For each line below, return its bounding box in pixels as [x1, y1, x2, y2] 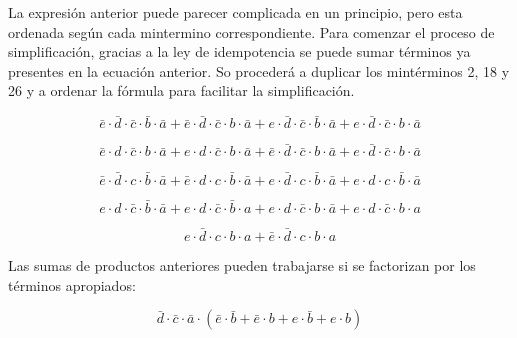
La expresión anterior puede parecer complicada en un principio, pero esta [8, 2, 463, 22]
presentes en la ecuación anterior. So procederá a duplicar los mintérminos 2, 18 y [8, 60, 510, 81]
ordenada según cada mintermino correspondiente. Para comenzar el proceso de [8, 21, 495, 42]
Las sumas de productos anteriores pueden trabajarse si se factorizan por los [8, 255, 476, 276]
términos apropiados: [8, 274, 136, 295]
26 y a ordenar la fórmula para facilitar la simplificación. [8, 80, 355, 101]
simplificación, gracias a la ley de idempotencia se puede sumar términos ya [8, 41, 471, 62]
